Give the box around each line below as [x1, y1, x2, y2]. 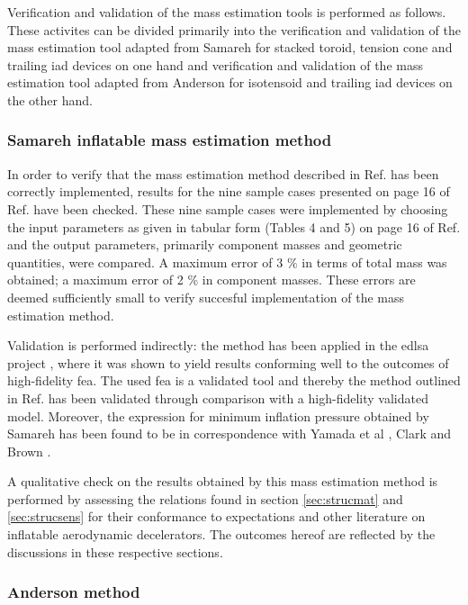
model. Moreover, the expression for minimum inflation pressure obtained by [7, 406, 429, 425]
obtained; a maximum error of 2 [7, 270, 184, 289]
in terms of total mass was [301, 252, 447, 271]
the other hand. [7, 90, 93, 109]
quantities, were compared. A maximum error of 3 [7, 252, 283, 271]
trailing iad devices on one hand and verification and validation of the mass [7, 55, 423, 74]
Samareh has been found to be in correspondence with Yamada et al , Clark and [7, 424, 452, 443]
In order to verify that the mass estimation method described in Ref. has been [7, 164, 439, 183]
